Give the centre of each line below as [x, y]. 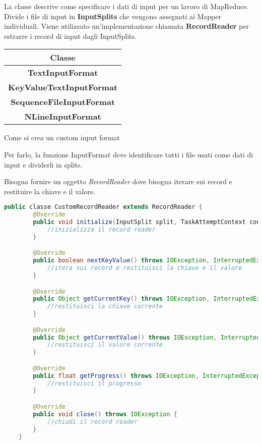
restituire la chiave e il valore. [50, 191]
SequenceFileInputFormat [63, 102]
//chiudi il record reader [92, 422]
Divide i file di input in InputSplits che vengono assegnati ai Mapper [113, 16]
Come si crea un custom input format [62, 137]
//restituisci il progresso [94, 383]
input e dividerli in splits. [43, 164]
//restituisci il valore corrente [105, 345]
